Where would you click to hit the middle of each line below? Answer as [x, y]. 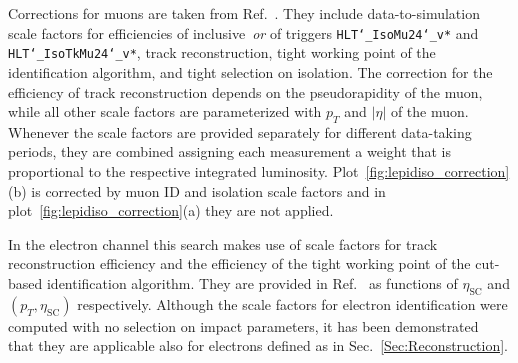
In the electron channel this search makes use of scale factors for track [223, 243]
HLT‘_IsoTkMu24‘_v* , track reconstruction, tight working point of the [222, 52]
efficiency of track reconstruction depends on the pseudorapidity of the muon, [245, 91]
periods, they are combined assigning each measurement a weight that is [230, 151]
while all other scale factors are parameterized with [165, 111]
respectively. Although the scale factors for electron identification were [292, 303]
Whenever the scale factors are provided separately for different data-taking [240, 131]
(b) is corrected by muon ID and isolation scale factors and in [197, 190]
